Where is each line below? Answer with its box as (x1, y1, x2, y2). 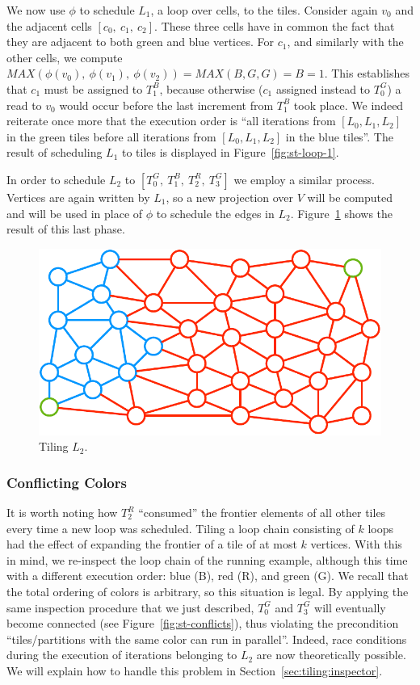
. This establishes (324, 65, 409, 82)
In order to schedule (6, 170, 106, 187)
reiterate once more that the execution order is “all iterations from (6, 112, 336, 129)
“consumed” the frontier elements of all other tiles (138, 504, 386, 521)
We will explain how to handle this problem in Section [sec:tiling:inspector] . (6, 662, 383, 679)
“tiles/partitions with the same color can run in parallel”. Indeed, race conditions (6, 630, 407, 647)
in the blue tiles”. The (285, 128, 393, 145)
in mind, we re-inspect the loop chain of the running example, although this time (6, 551, 408, 568)
